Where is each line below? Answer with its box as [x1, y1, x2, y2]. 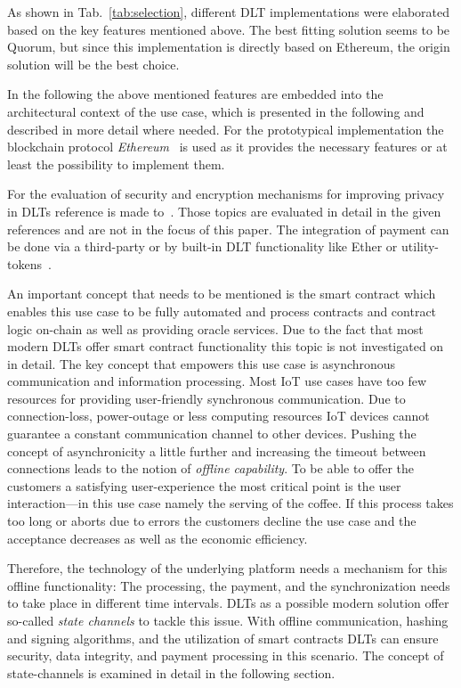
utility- [401, 237, 440, 256]
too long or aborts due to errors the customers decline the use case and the [7, 512, 417, 530]
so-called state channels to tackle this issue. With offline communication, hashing [7, 611, 449, 629]
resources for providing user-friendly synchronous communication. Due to [7, 389, 406, 407]
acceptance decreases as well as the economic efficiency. [7, 528, 308, 547]
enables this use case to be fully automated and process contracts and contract [7, 301, 437, 320]
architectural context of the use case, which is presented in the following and [7, 102, 425, 120]
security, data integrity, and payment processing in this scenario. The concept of [7, 646, 444, 665]
